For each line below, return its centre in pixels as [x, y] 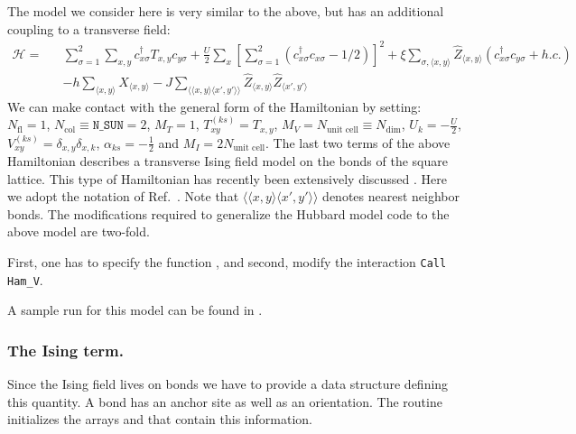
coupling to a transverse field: [89, 28]
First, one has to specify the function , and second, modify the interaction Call [227, 262]
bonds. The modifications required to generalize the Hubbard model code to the [228, 213]
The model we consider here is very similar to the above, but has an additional [226, 11]
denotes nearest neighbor [391, 196]
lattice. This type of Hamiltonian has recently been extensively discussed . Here [228, 178]
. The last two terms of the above [358, 142]
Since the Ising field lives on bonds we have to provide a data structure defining [228, 384]
